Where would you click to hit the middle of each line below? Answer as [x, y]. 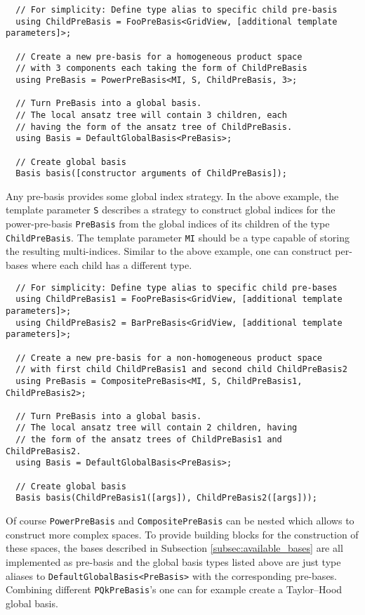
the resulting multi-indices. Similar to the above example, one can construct [169, 251]
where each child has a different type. [112, 265]
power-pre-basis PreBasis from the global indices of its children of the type [168, 224]
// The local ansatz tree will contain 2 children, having [157, 428]
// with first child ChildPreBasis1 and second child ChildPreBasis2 [181, 370]
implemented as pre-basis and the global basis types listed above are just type [173, 561]
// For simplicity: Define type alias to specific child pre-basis [177, 10]
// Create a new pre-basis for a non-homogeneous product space [169, 358]
